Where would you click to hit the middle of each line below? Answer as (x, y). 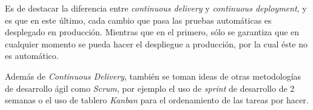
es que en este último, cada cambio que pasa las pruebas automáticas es (138, 20)
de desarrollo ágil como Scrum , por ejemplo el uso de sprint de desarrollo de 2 (150, 88)
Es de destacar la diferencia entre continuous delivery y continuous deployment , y (156, 8)
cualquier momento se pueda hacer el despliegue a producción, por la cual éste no (156, 43)
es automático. (32, 56)
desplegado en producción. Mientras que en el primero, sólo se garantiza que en (152, 32)
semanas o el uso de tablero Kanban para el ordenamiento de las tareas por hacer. (157, 100)
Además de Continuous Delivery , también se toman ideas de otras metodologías (153, 76)
